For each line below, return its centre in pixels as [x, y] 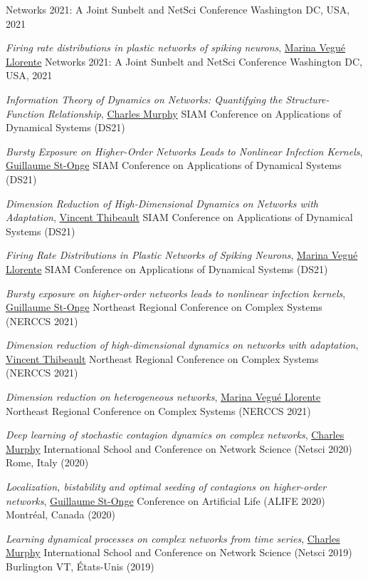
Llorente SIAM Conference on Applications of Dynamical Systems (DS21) [167, 268]
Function [25, 113]
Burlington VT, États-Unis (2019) [80, 566]
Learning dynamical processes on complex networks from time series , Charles [173, 538]
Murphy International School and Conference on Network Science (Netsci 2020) [179, 448]
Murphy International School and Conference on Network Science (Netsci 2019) [179, 552]
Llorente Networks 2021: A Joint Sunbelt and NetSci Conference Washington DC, [184, 61]
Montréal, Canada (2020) [61, 514]
